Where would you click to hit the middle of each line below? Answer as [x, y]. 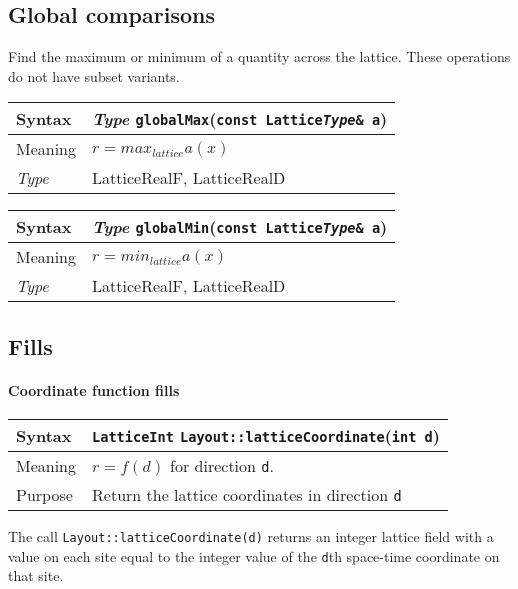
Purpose [44, 494]
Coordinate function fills [94, 389]
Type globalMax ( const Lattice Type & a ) [240, 119]
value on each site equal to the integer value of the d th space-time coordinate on [254, 555]
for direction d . [222, 465]
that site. [36, 575]
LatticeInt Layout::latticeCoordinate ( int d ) [266, 435]
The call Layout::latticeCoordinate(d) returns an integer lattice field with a [251, 535]
